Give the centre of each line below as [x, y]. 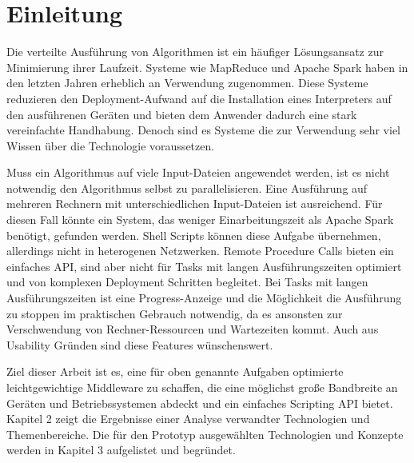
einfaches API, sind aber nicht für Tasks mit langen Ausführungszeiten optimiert [204, 266]
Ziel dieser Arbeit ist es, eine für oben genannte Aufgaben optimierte [175, 371]
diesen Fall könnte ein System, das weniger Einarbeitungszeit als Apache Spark [200, 220]
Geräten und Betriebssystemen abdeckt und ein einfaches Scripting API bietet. [200, 403]
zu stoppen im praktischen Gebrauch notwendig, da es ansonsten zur [175, 313]
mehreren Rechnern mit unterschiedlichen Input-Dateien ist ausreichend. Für [195, 204]
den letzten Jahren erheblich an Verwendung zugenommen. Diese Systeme [187, 83]
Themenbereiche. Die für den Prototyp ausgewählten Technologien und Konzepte [205, 434]
